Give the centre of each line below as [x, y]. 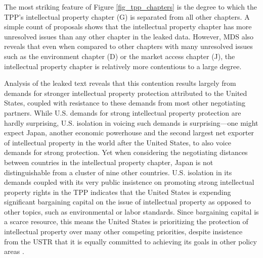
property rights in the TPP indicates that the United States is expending [118, 192]
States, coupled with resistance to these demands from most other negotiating [125, 103]
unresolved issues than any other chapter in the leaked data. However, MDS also [129, 36]
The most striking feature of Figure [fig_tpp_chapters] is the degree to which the [131, 7]
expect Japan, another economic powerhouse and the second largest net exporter [129, 133]
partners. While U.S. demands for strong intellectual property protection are [123, 112]
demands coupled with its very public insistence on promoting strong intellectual [129, 182]
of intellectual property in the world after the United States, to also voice [118, 142]
